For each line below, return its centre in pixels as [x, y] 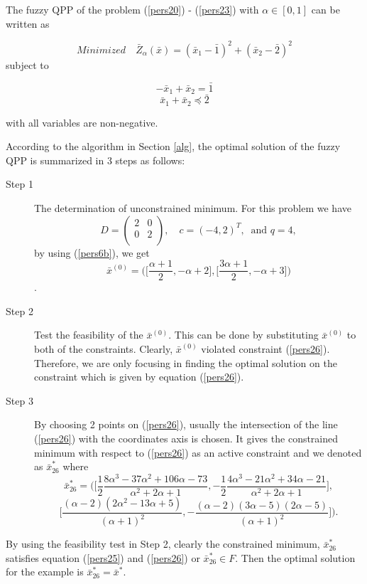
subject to [27, 64]
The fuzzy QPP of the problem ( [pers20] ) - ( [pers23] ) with [132, 9]
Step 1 [20, 184]
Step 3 [20, 400]
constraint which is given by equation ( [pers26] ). [139, 377]
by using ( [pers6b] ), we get [92, 252]
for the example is [45, 572]
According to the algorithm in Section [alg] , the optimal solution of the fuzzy [173, 146]
